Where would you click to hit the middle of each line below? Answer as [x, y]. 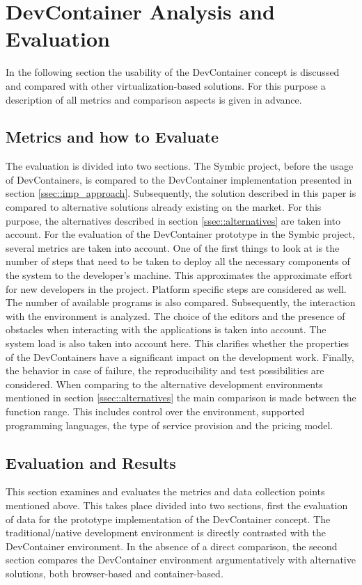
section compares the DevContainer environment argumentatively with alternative [181, 560]
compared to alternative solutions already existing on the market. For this [164, 207]
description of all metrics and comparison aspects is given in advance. [154, 99]
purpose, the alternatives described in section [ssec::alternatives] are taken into [173, 220]
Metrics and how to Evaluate [112, 137]
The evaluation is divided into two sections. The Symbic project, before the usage [180, 166]
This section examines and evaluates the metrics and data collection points [165, 491]
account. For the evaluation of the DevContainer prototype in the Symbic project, [180, 234]
